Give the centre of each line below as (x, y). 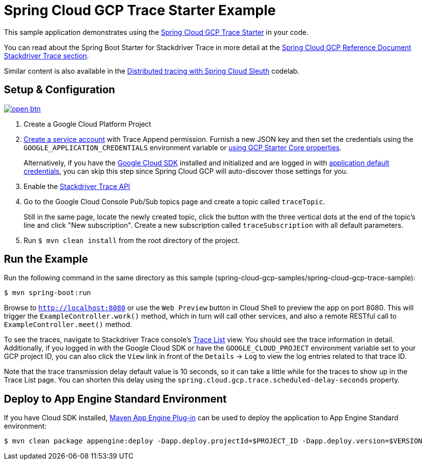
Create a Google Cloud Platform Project (87, 124)
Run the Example (46, 259)
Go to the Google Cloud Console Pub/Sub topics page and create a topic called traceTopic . (174, 201)
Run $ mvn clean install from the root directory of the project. (132, 240)
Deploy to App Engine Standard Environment (115, 399)
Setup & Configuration (60, 90)
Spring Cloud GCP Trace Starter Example (140, 10)
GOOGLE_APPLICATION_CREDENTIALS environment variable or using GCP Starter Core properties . (183, 147)
